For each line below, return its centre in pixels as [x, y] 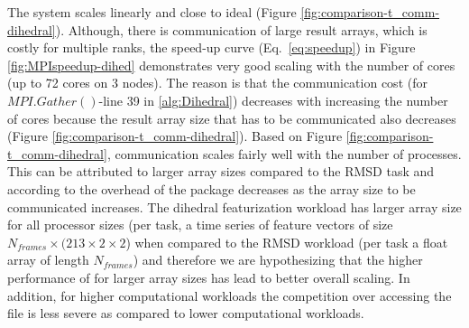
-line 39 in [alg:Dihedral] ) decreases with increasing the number [273, 100]
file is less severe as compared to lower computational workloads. [186, 313]
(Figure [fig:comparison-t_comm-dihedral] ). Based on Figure [175, 136]
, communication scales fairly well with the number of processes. [284, 153]
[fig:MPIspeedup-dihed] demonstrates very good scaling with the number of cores [231, 65]
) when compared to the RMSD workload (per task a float [287, 242]
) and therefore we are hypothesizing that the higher [278, 260]
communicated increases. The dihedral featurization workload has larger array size [234, 206]
